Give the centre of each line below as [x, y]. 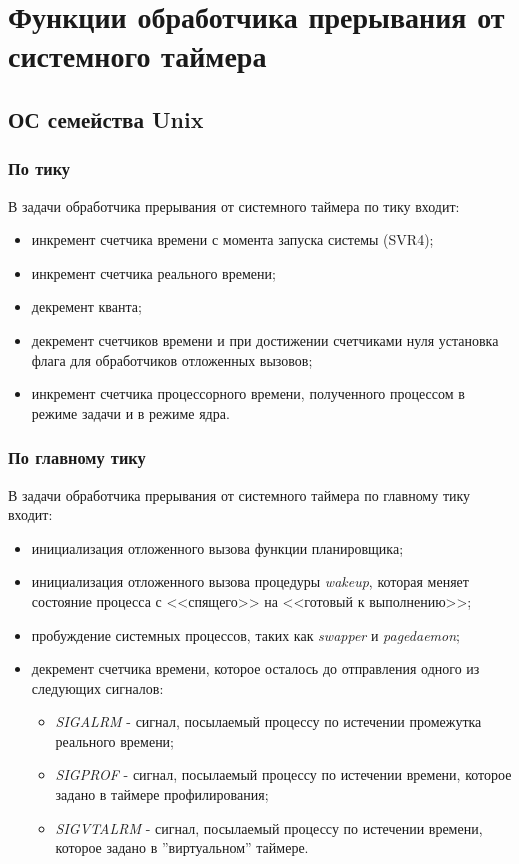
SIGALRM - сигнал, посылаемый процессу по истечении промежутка [268, 721]
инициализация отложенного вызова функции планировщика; [217, 547]
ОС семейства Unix [106, 118]
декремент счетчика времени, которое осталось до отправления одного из [255, 668]
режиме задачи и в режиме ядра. [130, 412]
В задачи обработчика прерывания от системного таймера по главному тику [239, 494]
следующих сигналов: [97, 687]
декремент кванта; [86, 306]
